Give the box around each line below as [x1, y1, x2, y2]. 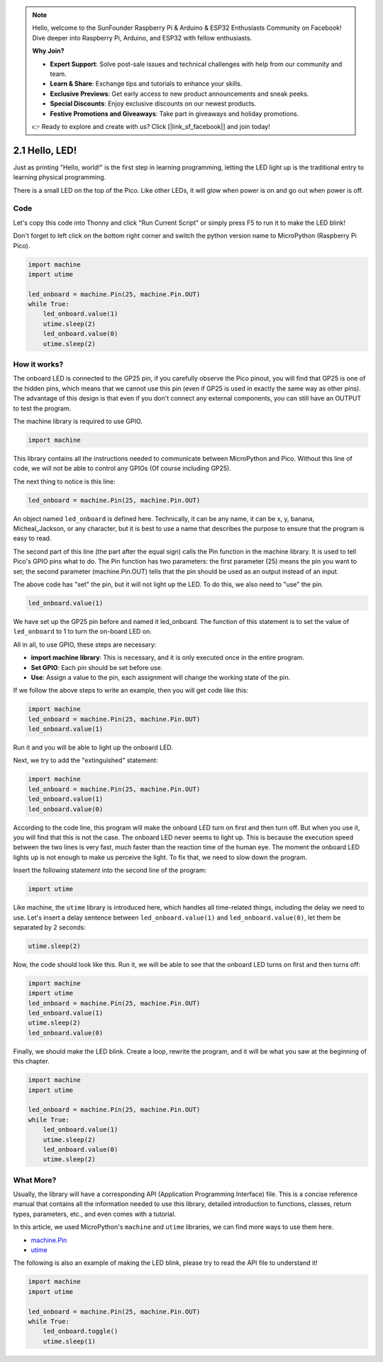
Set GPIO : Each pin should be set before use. [30, 663, 163, 671]
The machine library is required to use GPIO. [13, 417, 143, 425]
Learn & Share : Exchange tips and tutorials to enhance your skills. [50, 79, 243, 88]
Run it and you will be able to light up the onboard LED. [13, 743, 174, 752]
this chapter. [13, 1057, 50, 1066]
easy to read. [13, 534, 52, 542]
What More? [13, 1175, 57, 1185]
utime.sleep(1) [43, 1337, 96, 1345]
